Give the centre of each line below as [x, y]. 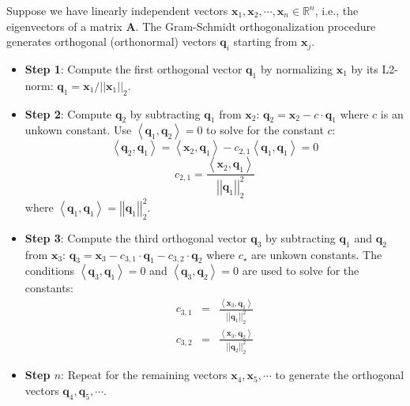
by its [365, 68]
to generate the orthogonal [340, 375]
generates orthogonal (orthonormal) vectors [111, 41]
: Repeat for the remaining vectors [144, 375]
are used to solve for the [301, 271]
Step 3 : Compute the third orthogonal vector [136, 237]
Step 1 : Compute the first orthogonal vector [134, 68]
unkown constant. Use [78, 130]
